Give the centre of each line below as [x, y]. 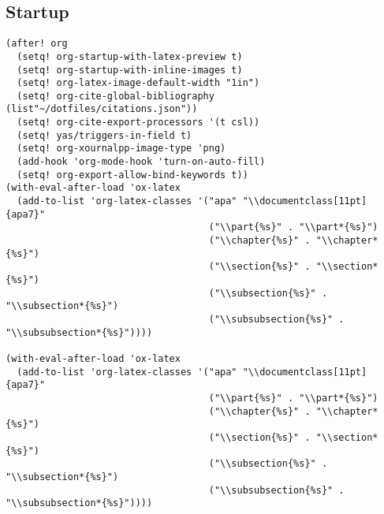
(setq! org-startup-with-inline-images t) [130, 70]
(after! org [37, 44]
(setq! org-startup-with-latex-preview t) [130, 56]
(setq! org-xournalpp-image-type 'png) [121, 149]
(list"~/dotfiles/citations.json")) [102, 109]
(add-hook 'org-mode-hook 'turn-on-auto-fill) [141, 162]
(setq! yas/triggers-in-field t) [104, 135]
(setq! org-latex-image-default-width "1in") [138, 83]
